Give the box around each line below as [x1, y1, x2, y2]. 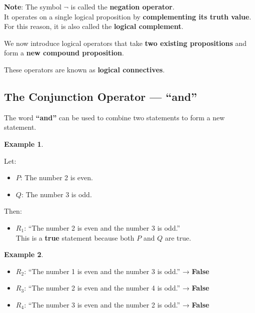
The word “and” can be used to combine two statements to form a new [4, 112, 225, 122]
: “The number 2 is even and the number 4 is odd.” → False [24, 283, 209, 293]
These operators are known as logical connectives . [4, 64, 165, 74]
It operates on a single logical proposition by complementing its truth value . [4, 11, 251, 21]
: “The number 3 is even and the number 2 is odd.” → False [24, 299, 209, 310]
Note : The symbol [4, 1, 61, 11]
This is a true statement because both [15, 232, 134, 243]
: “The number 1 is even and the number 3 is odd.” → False [24, 266, 209, 276]
